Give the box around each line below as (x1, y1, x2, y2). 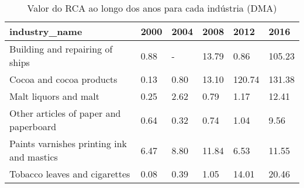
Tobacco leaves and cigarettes (9, 167, 130, 180)
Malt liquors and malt (9, 89, 99, 103)
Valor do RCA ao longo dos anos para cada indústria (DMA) (27, 1, 277, 15)
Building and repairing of (9, 42, 113, 55)
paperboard (9, 120, 57, 133)
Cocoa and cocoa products (9, 72, 118, 86)
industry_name (9, 25, 82, 38)
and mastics (9, 150, 58, 163)
